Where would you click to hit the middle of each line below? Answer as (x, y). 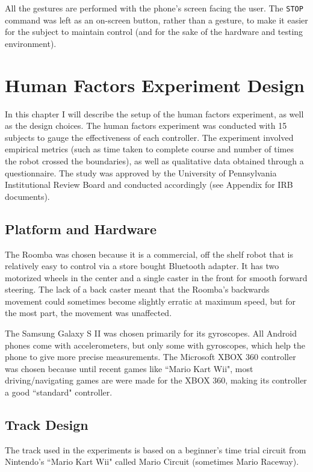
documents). (27, 196)
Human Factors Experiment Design (155, 85)
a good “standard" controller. (59, 392)
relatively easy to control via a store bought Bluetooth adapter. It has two (142, 266)
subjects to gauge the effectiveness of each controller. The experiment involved (149, 137)
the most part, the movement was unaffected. (88, 313)
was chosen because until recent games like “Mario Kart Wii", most (129, 368)
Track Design (47, 425)
